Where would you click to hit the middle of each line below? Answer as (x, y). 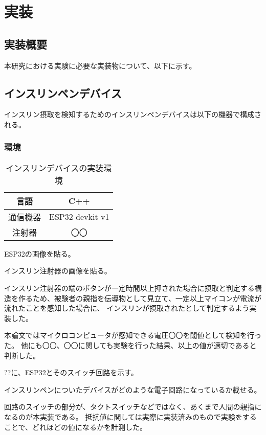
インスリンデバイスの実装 (55, 168)
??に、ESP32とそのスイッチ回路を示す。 (71, 372)
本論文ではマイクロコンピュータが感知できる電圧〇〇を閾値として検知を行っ (133, 335)
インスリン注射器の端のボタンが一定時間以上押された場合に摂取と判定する (129, 288)
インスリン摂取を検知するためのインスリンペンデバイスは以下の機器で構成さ (133, 114)
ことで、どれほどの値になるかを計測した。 (76, 427)
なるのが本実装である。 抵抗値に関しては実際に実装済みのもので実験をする (130, 416)
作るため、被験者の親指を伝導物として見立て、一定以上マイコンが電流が (140, 298)
